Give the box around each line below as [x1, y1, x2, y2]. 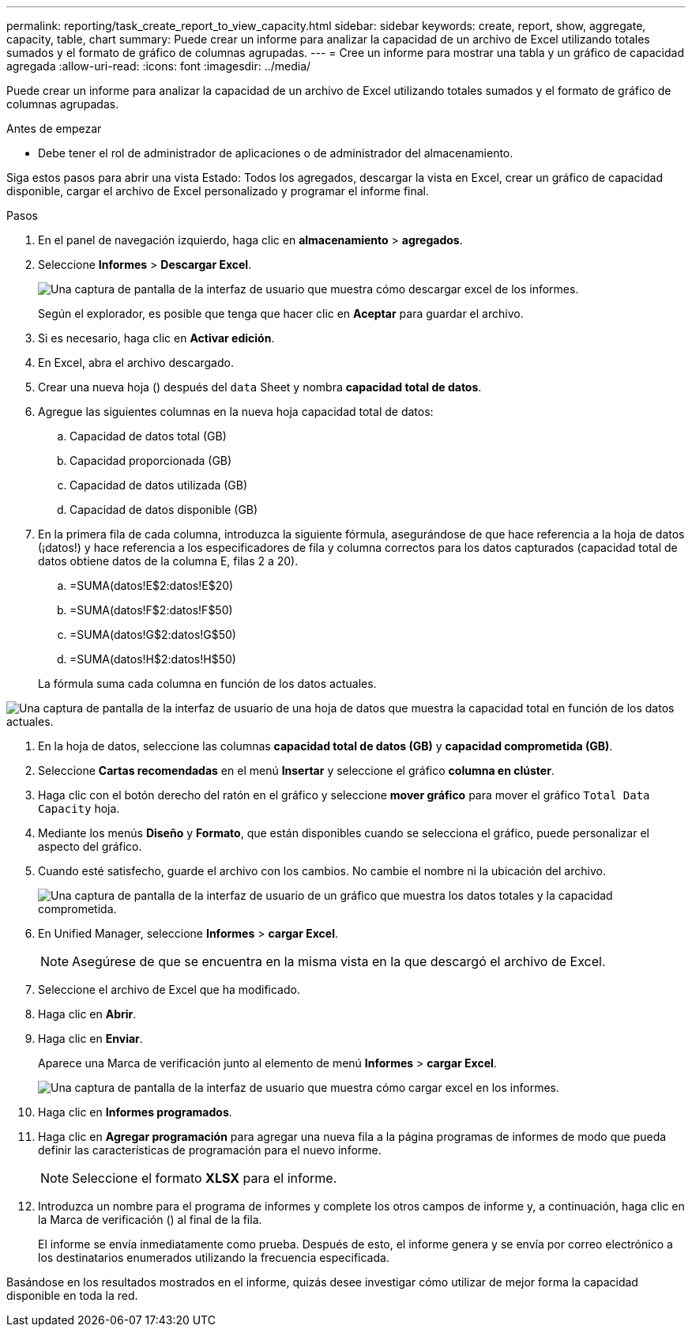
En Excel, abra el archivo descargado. [38, 356, 234, 369]
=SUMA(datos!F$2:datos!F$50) [70, 603, 233, 617]
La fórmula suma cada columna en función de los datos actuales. [38, 677, 377, 690]
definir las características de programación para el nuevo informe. [38, 1143, 382, 1157]
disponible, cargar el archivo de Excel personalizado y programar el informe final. [6, 184, 430, 198]
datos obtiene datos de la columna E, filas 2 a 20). [38, 554, 299, 568]
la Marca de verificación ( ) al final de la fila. [38, 1213, 262, 1226]
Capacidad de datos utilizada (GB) [70, 478, 248, 492]
